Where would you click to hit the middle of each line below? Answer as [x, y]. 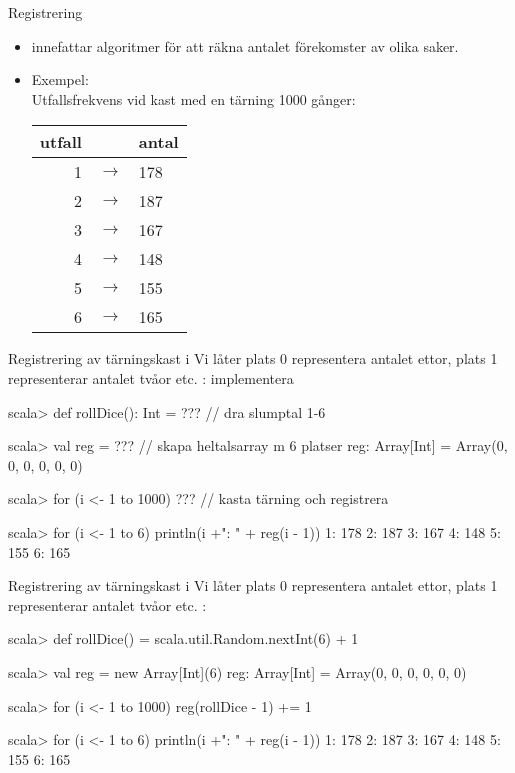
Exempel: [60, 79]
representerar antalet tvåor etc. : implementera [151, 377]
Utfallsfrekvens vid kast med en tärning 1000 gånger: [193, 98]
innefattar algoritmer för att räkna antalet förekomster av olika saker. [245, 45]
